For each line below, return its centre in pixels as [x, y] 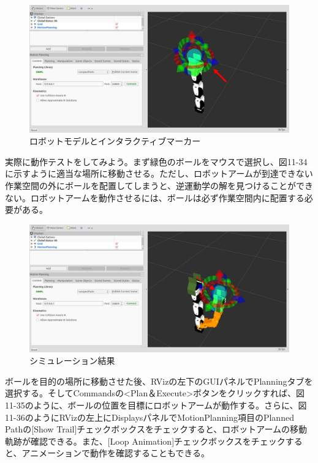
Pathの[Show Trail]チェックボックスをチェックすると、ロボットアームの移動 [156, 429]
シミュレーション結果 [72, 361]
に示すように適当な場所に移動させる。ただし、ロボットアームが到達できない [159, 173]
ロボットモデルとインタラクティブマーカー [115, 141]
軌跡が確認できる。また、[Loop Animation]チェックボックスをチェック [145, 441]
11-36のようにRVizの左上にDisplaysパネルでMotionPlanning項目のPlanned [150, 417]
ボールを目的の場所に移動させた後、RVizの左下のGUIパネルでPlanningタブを [159, 381]
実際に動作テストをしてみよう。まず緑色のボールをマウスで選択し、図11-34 [156, 161]
